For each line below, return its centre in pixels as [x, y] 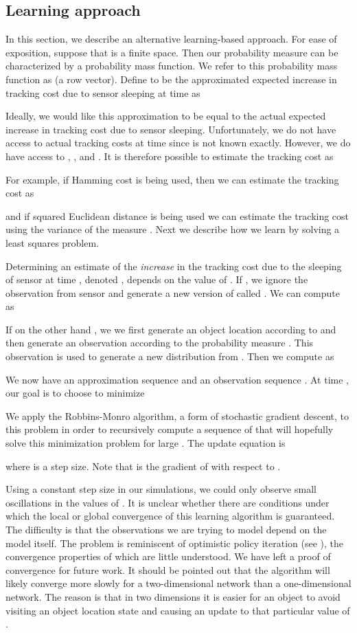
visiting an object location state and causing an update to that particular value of [178, 610]
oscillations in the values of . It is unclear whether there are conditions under [168, 502]
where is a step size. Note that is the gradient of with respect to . [143, 466]
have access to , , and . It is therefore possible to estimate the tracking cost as [170, 156]
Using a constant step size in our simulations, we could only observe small [161, 489]
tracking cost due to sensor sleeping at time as [103, 92]
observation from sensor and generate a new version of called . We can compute [173, 292]
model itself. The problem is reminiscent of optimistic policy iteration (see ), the [175, 543]
